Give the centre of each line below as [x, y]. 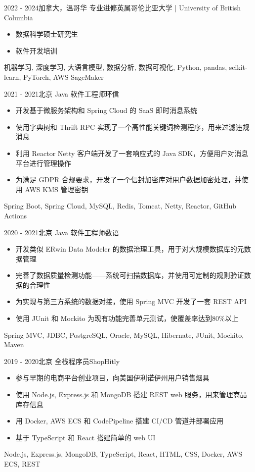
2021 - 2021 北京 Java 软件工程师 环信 [62, 93]
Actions [15, 215]
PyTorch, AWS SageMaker [63, 77]
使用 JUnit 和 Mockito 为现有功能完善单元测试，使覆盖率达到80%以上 [127, 318]
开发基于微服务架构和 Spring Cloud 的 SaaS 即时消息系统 [106, 110]
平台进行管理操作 [43, 163]
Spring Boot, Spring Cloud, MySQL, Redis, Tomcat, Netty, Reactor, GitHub [120, 206]
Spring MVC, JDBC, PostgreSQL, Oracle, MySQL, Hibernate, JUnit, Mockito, [124, 335]
